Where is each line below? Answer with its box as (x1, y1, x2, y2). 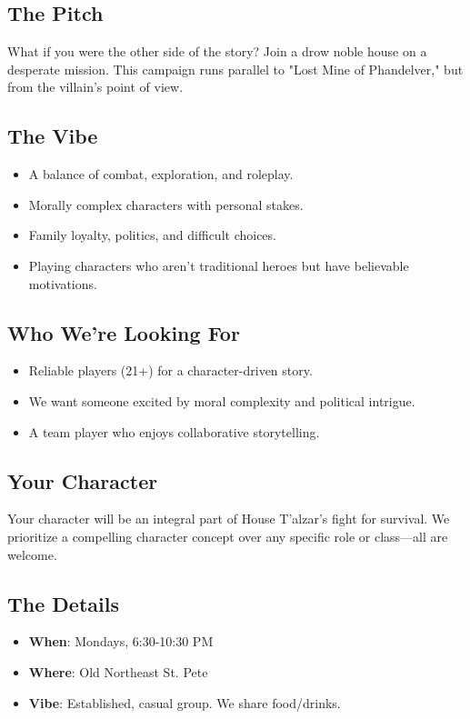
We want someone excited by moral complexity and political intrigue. (28, 391, 415, 410)
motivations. (28, 274, 97, 293)
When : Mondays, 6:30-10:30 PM (28, 632, 214, 651)
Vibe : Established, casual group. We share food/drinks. (28, 693, 341, 712)
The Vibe (7, 122, 98, 150)
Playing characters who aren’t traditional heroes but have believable (28, 255, 409, 275)
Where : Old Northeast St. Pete (28, 662, 208, 681)
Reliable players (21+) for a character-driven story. (28, 361, 313, 380)
